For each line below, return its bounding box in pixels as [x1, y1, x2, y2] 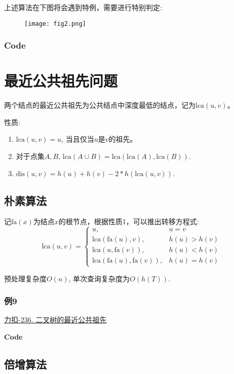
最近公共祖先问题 [4, 70, 118, 91]
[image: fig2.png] [24, 20, 86, 27]
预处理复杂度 [4, 273, 47, 283]
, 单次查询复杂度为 [68, 273, 130, 283]
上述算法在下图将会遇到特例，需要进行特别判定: [4, 2, 162, 12]
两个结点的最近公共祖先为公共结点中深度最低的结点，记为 [4, 100, 196, 110]
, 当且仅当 [61, 134, 94, 144]
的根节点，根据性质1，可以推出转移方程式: [58, 216, 199, 227]
